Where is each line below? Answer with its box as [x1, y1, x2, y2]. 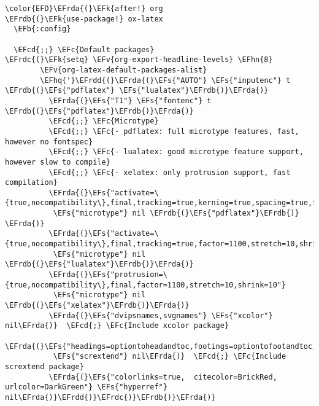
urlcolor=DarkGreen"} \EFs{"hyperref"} [5, 383, 167, 392]
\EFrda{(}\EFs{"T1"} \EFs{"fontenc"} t [48, 96, 212, 105]
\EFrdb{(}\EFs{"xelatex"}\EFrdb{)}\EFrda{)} [5, 301, 190, 310]
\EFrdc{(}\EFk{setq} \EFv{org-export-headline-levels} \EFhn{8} [5, 55, 273, 64]
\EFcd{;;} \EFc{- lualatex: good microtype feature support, [48, 147, 304, 157]
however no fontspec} [5, 137, 93, 146]
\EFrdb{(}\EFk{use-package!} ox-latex [5, 14, 163, 23]
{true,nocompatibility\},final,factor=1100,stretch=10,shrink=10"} [5, 280, 286, 289]
